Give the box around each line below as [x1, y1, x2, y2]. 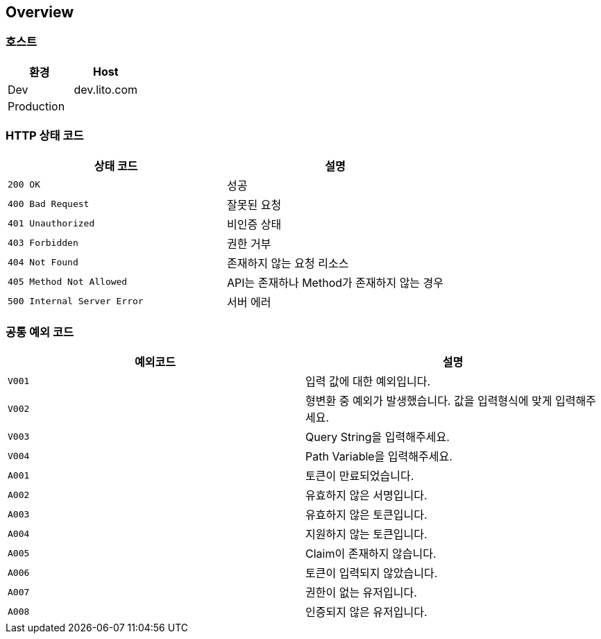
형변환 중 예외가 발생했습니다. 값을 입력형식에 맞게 [305, 394, 552, 408]
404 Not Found [8, 257, 78, 268]
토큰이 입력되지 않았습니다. [305, 566, 438, 581]
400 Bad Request [8, 199, 90, 210]
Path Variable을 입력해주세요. [305, 449, 452, 464]
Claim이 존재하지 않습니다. [305, 547, 437, 561]
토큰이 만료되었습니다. [305, 469, 414, 483]
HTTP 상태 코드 [6, 128, 84, 143]
